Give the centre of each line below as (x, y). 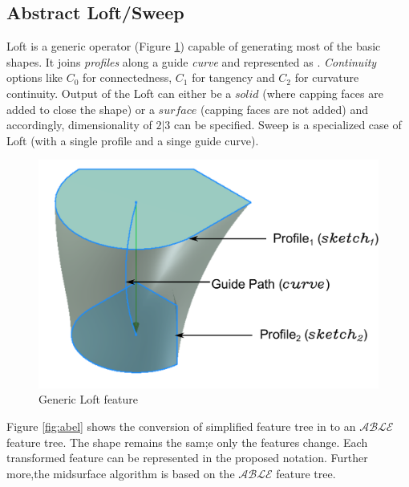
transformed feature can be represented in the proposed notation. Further (187, 458)
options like (35, 77)
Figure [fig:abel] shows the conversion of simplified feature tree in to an (181, 426)
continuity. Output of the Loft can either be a (119, 93)
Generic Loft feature (89, 399)
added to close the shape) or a (81, 109)
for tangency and (233, 77)
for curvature (327, 77)
